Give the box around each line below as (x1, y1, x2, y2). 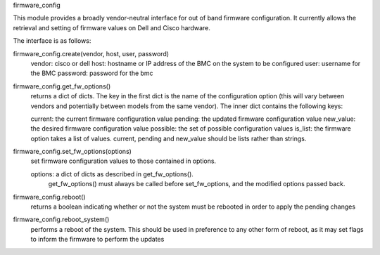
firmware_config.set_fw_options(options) (13, 148, 132, 156)
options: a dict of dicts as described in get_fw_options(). (30, 169, 194, 178)
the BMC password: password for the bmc (30, 69, 154, 77)
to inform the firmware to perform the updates (30, 235, 165, 244)
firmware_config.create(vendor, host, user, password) (13, 49, 169, 58)
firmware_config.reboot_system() (13, 215, 110, 224)
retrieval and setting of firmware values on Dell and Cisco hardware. (13, 23, 210, 32)
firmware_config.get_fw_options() (13, 81, 111, 91)
